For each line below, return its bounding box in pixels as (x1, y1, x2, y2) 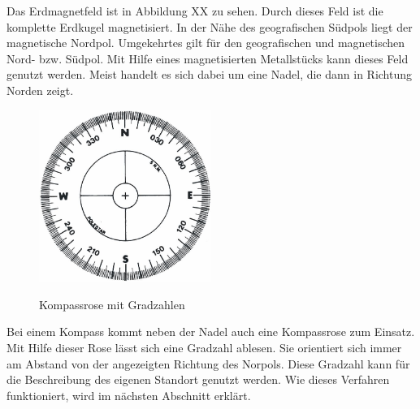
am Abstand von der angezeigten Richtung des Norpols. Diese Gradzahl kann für (6, 355, 410, 372)
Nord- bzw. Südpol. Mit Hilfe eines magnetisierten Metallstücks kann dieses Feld (6, 50, 409, 67)
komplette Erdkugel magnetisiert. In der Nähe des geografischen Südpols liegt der (6, 18, 413, 35)
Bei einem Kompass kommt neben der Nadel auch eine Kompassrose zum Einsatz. (6, 323, 415, 340)
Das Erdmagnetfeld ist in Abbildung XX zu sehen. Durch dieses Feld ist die (6, 2, 383, 19)
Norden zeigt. (6, 81, 74, 98)
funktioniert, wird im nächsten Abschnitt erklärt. (6, 386, 251, 403)
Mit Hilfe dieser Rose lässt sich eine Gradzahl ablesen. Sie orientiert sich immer (6, 339, 402, 356)
